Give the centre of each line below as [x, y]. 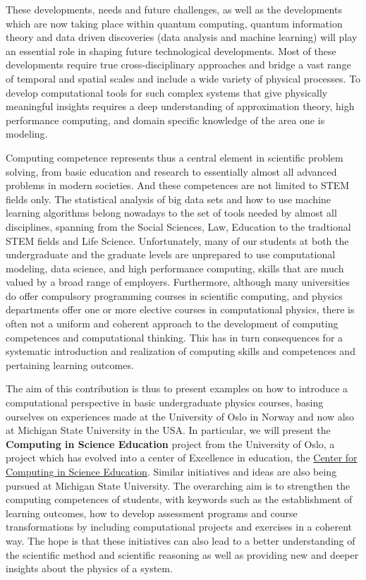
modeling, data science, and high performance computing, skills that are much [175, 268]
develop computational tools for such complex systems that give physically [167, 92]
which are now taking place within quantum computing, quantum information [174, 23]
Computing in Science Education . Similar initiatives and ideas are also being [171, 471]
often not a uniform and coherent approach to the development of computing [172, 324]
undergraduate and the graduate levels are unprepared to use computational [171, 254]
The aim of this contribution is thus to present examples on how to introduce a [177, 388]
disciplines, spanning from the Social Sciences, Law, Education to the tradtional [178, 226]
